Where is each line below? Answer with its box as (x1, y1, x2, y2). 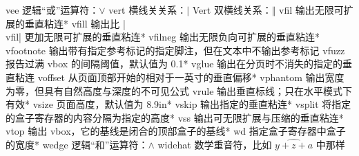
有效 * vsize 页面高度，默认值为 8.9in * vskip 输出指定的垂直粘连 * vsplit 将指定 (6, 97, 351, 111)
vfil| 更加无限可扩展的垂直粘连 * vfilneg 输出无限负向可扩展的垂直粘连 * (6, 30, 320, 44)
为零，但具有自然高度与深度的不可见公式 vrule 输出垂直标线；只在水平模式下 (6, 83, 353, 98)
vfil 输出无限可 (279, 3, 344, 16)
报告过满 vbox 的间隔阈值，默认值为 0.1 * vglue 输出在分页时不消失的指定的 (6, 56, 343, 71)
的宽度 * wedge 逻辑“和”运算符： (6, 137, 148, 151)
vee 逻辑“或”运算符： (6, 3, 99, 16)
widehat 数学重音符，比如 (157, 137, 272, 151)
